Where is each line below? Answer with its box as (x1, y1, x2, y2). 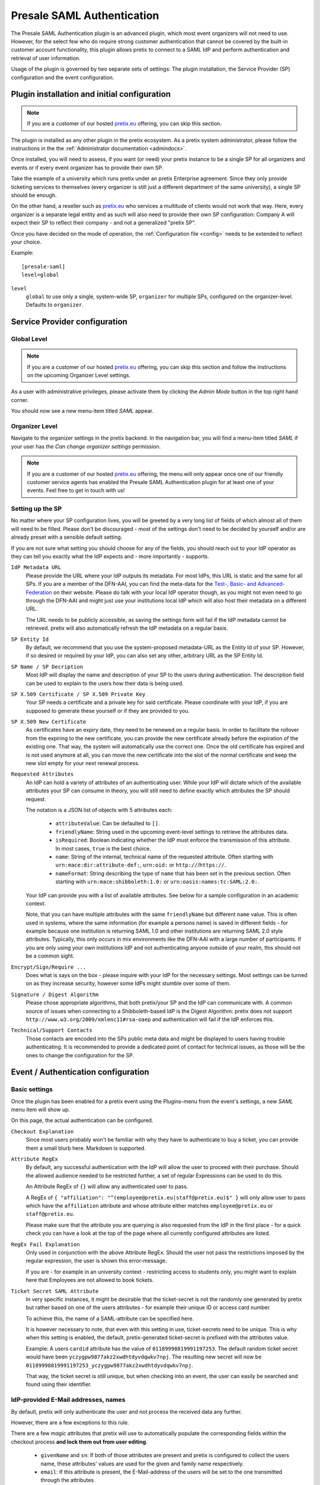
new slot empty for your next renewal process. (25, 760, 140, 767)
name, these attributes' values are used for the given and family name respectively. (40, 1460, 244, 1467)
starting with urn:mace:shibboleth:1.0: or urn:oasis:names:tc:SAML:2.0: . (55, 878, 260, 885)
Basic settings (11, 1085, 53, 1094)
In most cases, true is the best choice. (55, 845, 151, 852)
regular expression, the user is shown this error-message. (25, 1257, 167, 1265)
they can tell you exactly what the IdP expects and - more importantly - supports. (11, 553, 210, 560)
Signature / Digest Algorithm (11, 991, 99, 998)
